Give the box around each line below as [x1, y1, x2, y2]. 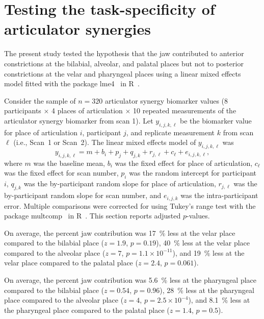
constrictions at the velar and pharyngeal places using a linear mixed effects [4, 68, 241, 79]
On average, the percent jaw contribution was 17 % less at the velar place [4, 227, 235, 238]
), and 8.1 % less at [188, 295, 250, 305]
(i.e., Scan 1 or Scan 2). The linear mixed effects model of [13, 137, 196, 148]
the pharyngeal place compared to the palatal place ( [4, 304, 170, 315]
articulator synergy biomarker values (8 [104, 95, 228, 106]
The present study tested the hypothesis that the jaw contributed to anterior [4, 48, 244, 59]
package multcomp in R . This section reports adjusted [4, 210, 181, 221]
